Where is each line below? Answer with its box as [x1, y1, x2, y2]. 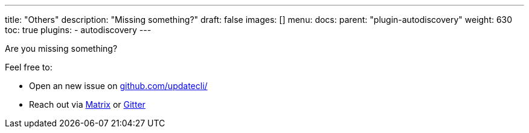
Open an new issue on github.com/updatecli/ [29, 81, 208, 91]
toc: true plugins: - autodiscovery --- [5, 25, 152, 35]
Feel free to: [5, 62, 53, 72]
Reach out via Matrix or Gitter [29, 99, 146, 110]
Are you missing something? [5, 43, 118, 54]
